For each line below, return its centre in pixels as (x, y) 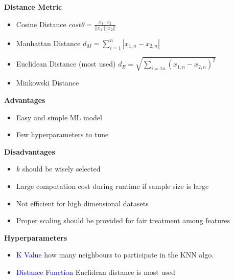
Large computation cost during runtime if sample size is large (112, 186)
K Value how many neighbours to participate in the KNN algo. (115, 255)
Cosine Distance (41, 24)
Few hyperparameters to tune (62, 134)
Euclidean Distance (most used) (66, 64)
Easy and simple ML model (59, 117)
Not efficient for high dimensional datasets (82, 203)
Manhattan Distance (48, 43)
